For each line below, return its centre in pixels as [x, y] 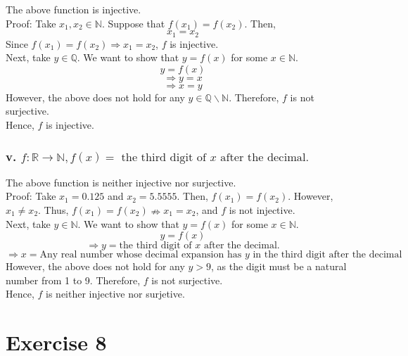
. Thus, [53, 210]
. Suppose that [133, 23]
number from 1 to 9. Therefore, [73, 280]
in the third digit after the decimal [327, 255]
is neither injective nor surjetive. [115, 294]
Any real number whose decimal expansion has [141, 255]
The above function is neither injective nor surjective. [121, 182]
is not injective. [262, 210]
